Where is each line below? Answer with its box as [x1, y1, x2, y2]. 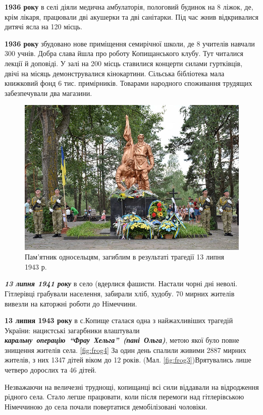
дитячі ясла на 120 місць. [5, 21, 82, 32]
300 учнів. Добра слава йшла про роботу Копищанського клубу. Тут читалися [5, 48, 243, 59]
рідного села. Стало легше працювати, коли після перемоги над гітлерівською [5, 391, 244, 402]
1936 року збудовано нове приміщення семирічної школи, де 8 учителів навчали [5, 38, 255, 48]
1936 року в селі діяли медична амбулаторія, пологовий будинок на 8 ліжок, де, [5, 2, 253, 12]
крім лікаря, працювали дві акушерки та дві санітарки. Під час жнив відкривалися [5, 11, 258, 22]
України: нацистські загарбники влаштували [5, 325, 140, 335]
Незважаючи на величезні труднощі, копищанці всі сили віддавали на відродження [5, 381, 259, 392]
